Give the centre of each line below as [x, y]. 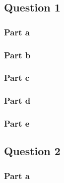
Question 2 [32, 151]
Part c [17, 78]
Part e [17, 123]
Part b [17, 55]
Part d [17, 100]
